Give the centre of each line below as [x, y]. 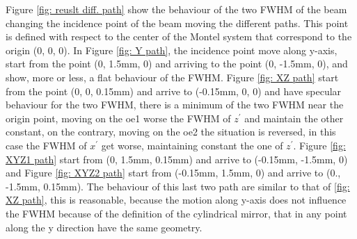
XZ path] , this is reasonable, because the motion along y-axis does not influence [176, 200]
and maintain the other [294, 118]
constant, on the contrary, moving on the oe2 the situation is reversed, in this [171, 132]
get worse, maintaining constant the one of [192, 145]
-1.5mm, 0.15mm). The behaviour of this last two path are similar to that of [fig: [178, 186]
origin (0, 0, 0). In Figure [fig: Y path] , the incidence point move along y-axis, [172, 50]
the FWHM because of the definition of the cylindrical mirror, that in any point [176, 213]
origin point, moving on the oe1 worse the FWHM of [118, 118]
